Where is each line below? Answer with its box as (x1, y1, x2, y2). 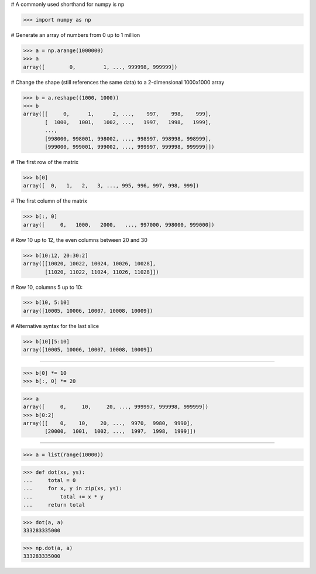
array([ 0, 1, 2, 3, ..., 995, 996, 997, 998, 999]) (23, 182, 200, 189)
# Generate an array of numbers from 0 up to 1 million (11, 31, 140, 38)
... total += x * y (23, 493, 104, 500)
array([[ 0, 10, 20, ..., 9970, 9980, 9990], (23, 419, 193, 426)
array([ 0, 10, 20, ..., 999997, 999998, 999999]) (23, 404, 209, 410)
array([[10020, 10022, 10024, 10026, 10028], (23, 261, 156, 267)
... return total (23, 501, 85, 508)
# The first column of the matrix (11, 197, 88, 204)
